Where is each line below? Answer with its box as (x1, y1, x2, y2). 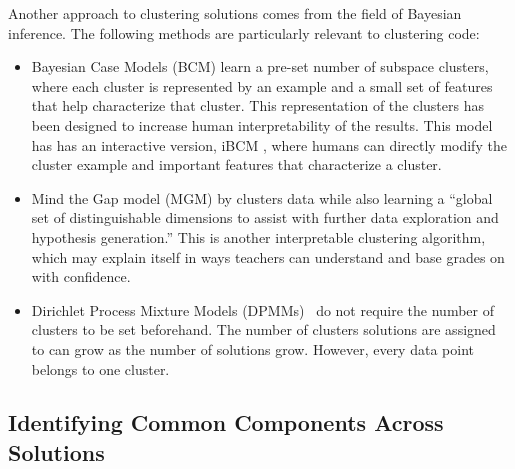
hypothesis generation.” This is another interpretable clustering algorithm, (31, 226, 486, 247)
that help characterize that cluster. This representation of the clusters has (31, 95, 484, 116)
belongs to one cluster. (31, 358, 170, 379)
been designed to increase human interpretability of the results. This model (31, 114, 493, 135)
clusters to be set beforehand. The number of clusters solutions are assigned (31, 319, 496, 340)
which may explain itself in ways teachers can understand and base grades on (31, 246, 505, 267)
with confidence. (31, 266, 131, 287)
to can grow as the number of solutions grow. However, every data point (31, 338, 474, 359)
